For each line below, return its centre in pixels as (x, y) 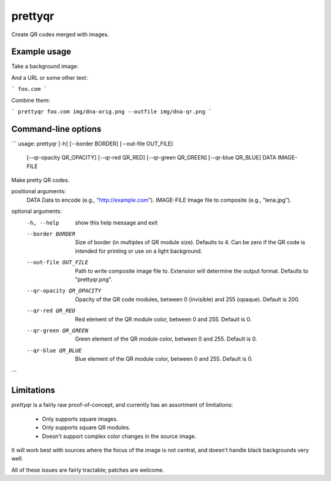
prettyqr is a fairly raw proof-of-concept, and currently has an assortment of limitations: (122, 405)
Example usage (41, 52)
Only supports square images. (80, 419)
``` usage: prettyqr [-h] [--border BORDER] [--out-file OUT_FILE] (92, 144)
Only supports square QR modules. (86, 428)
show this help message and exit (116, 222)
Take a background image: (45, 66)
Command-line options (56, 129)
